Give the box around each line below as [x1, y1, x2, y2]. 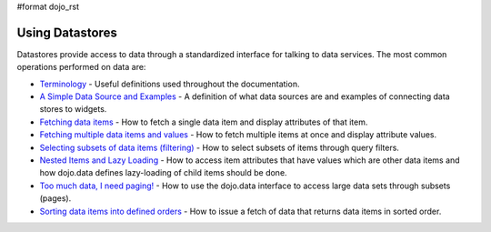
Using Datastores [16, 25, 117, 40]
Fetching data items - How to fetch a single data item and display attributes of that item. [39, 116, 368, 127]
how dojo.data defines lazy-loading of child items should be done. [39, 167, 287, 178]
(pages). [39, 193, 72, 204]
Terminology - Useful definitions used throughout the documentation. [39, 78, 300, 89]
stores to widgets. [39, 104, 107, 115]
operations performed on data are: [16, 62, 146, 73]
